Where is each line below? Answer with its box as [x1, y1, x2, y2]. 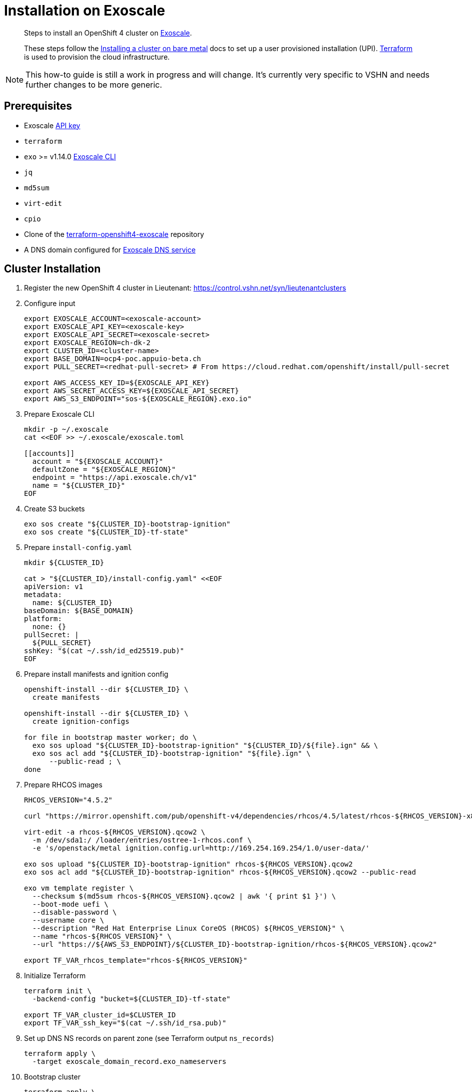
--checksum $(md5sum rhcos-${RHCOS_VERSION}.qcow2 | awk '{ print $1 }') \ [32, 892, 336, 901]
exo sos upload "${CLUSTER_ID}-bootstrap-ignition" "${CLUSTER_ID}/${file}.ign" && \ [32, 741, 378, 750]
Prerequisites [4, 100, 72, 113]
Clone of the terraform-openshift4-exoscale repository [24, 229, 204, 238]
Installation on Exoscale [4, 2, 165, 19]
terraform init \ [24, 987, 91, 995]
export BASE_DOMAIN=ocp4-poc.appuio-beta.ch [24, 355, 201, 363]
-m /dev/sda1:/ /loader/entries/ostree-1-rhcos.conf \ [32, 836, 252, 845]
